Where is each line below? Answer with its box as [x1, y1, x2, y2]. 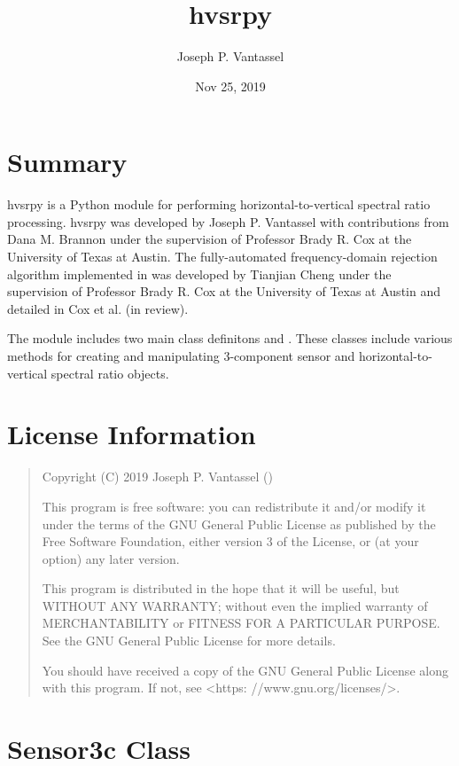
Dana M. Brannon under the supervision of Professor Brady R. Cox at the [7, 230, 412, 248]
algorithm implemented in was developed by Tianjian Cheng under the [7, 264, 392, 283]
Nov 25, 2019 [195, 76, 266, 95]
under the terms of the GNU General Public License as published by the [42, 514, 436, 533]
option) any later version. [42, 549, 180, 567]
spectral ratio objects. [51, 363, 169, 382]
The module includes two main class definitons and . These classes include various [7, 329, 453, 348]
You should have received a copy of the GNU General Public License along [42, 660, 448, 679]
